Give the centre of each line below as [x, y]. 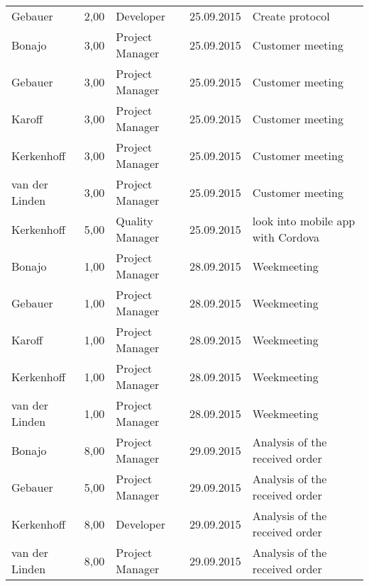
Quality [134, 221]
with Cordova [286, 237]
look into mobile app [304, 221]
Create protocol [291, 16]
